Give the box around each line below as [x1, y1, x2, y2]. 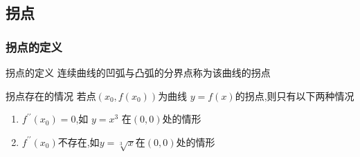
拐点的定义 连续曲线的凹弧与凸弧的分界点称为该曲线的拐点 [6, 65, 271, 79]
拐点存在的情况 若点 [6, 88, 96, 103]
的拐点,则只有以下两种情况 [235, 88, 354, 103]
